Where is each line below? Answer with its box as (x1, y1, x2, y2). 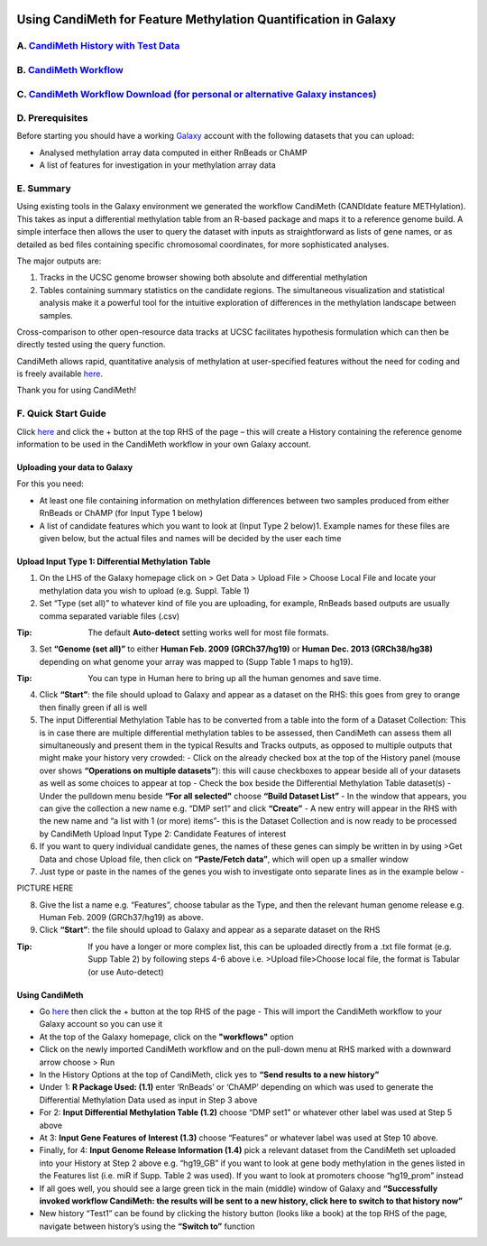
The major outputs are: (16, 255, 102, 266)
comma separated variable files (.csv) (39, 610, 180, 622)
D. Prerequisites (16, 112, 88, 125)
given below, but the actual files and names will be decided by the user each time (39, 532, 342, 543)
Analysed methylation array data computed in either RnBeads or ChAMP (39, 147, 308, 158)
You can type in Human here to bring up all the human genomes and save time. (87, 673, 381, 684)
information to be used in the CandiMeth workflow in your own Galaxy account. (16, 438, 311, 449)
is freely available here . (16, 368, 104, 379)
